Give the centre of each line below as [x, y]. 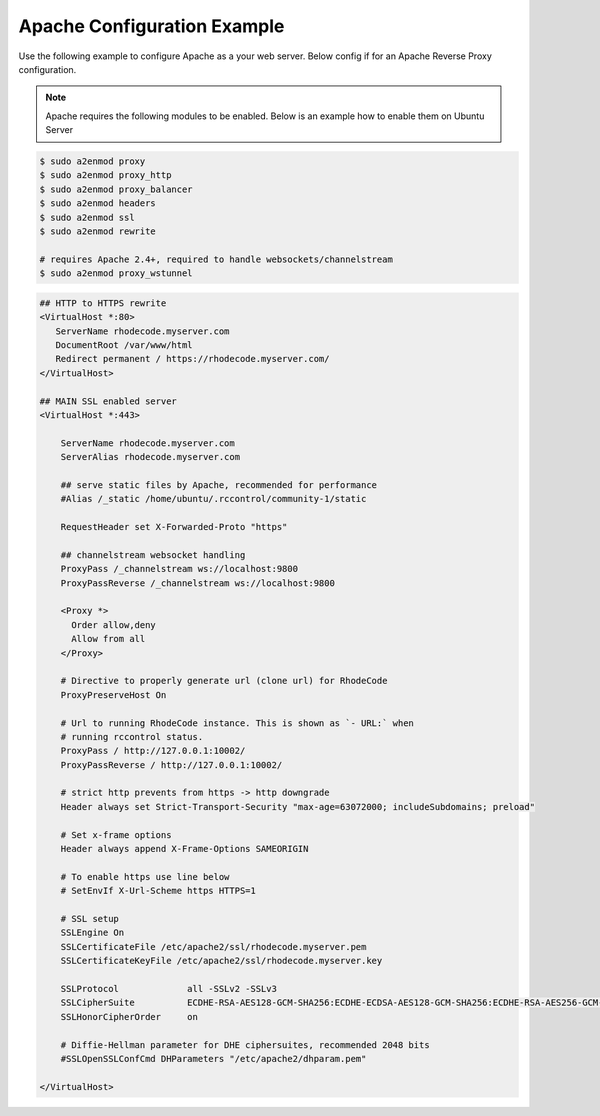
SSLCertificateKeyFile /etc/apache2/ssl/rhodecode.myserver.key [221, 961]
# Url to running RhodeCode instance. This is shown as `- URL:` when [237, 723]
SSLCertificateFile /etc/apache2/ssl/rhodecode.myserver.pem [213, 946]
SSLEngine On [92, 933]
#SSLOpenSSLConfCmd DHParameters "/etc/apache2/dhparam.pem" [213, 1058]
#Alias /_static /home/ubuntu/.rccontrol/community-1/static [213, 499]
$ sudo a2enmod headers [98, 203]
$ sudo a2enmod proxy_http [105, 175]
